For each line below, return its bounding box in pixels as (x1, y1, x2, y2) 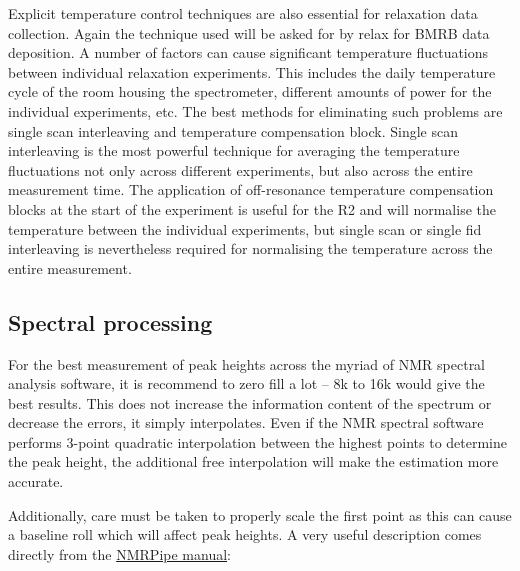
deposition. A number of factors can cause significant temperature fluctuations (8, 42, 489, 63)
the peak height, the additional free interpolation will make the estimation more (8, 451, 499, 472)
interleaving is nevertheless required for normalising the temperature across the (8, 238, 493, 259)
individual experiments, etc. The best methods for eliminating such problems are (8, 100, 503, 121)
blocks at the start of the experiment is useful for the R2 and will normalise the (8, 198, 496, 219)
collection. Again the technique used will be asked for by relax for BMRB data (8, 22, 490, 43)
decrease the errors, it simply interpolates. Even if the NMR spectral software (8, 412, 484, 433)
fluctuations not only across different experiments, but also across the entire (8, 159, 473, 180)
